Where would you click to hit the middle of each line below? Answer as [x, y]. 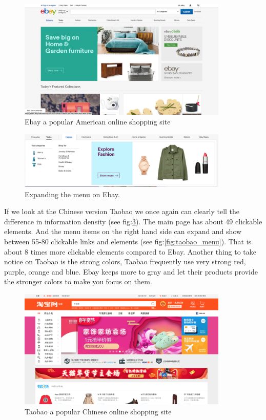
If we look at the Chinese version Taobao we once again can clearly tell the [122, 211]
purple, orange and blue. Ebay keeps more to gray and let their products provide [131, 271]
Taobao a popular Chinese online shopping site [98, 411]
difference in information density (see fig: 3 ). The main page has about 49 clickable [133, 221]
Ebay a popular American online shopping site [98, 122]
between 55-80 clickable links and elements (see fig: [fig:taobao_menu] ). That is [128, 241]
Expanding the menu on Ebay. [72, 194]
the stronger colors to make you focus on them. [78, 281]
